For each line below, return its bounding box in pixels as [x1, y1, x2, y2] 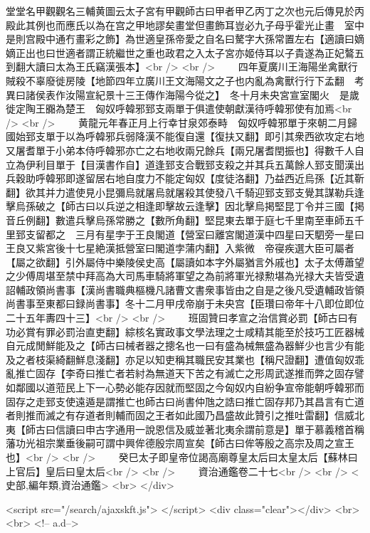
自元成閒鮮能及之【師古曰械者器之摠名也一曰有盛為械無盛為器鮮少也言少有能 [6, 338, 364, 353]
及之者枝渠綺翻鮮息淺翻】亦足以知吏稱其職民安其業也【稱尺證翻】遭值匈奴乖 [6, 352, 364, 366]
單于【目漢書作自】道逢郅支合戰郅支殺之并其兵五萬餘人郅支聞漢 [55, 157, 354, 171]
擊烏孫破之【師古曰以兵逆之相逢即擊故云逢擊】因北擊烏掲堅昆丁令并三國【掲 [6, 199, 364, 213]
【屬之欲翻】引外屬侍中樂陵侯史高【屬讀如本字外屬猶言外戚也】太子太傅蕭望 [6, 254, 364, 269]
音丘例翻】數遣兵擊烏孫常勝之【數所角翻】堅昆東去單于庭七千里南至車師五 [6, 212, 354, 227]
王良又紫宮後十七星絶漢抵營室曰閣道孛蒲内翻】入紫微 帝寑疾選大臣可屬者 [6, 241, 354, 255]
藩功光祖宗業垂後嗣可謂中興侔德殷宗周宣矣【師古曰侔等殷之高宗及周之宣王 [6, 436, 354, 450]
